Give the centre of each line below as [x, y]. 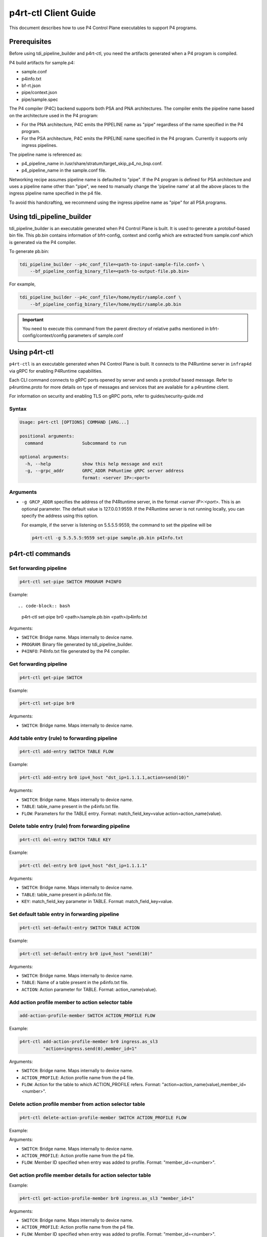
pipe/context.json [39, 93]
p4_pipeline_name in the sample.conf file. [64, 170]
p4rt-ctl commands [40, 553]
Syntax [18, 409]
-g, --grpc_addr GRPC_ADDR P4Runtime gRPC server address [104, 471]
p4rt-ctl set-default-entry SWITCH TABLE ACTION [80, 928]
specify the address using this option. [60, 516]
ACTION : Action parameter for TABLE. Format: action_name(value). [89, 989]
